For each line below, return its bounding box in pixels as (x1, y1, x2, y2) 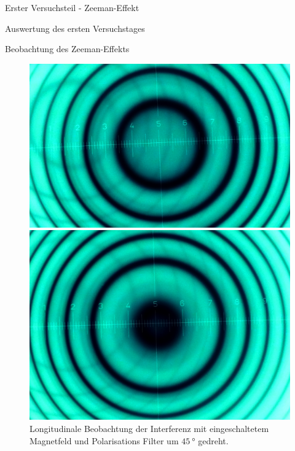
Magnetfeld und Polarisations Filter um (29, 434, 179, 447)
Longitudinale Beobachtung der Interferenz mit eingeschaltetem (29, 422, 269, 434)
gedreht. (198, 434, 229, 447)
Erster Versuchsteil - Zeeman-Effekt (5, 1, 140, 13)
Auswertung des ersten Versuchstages (5, 21, 145, 34)
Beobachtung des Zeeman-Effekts (5, 42, 130, 55)
